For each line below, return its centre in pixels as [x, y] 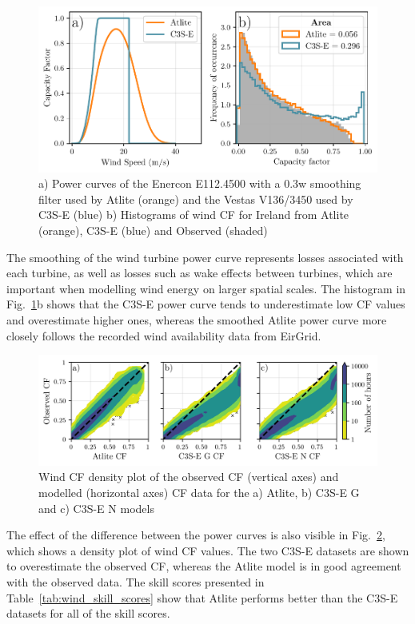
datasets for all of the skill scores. [88, 613]
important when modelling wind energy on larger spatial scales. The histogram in [206, 288]
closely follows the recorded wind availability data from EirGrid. [164, 335]
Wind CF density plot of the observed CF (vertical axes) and [189, 477]
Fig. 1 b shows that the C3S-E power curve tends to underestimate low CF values [206, 304]
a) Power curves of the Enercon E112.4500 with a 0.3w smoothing [200, 183]
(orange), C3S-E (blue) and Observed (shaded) [153, 231]
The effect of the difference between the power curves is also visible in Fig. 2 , [196, 535]
